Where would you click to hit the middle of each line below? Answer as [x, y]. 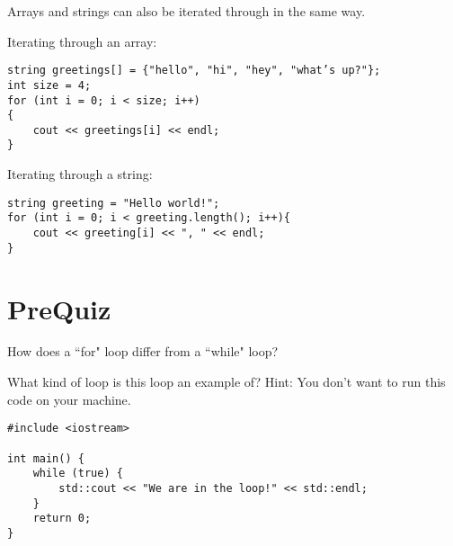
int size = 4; [49, 85]
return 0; [62, 519]
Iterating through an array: [82, 41]
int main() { [46, 458]
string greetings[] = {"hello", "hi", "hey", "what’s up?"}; [194, 71]
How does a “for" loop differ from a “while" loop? [143, 351]
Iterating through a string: [80, 174]
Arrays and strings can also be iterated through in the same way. [187, 11]
